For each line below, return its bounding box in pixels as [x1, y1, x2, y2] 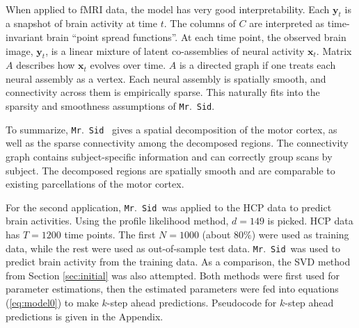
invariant [6, 29, 44, 44]
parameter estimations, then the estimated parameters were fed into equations [6, 281, 339, 296]
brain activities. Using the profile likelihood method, [6, 213, 229, 228]
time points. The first [64, 227, 156, 242]
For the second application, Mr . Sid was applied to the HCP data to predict [6, 199, 332, 214]
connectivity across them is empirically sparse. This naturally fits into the [6, 85, 320, 99]
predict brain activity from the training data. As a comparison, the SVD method [6, 254, 351, 269]
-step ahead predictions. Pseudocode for [106, 295, 277, 310]
